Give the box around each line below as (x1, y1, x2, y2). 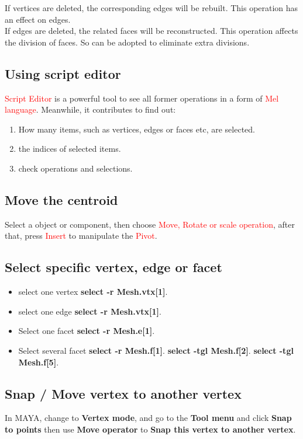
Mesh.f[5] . (18, 356, 59, 368)
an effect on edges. (5, 13, 71, 25)
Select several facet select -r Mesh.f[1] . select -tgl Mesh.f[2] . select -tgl (18, 344, 294, 356)
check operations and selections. (18, 162, 133, 174)
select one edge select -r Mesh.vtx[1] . (18, 305, 161, 317)
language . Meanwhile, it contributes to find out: (5, 103, 176, 116)
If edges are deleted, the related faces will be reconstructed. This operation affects (5, 25, 298, 37)
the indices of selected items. (18, 142, 121, 155)
